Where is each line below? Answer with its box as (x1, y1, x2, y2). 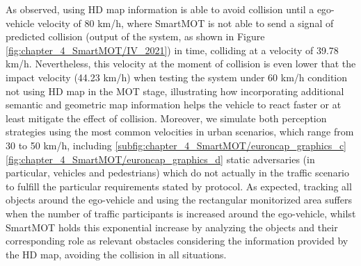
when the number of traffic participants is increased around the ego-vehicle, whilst (6, 206, 356, 220)
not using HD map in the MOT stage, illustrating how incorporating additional (6, 83, 344, 98)
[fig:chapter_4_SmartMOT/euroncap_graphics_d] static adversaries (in (6, 151, 315, 166)
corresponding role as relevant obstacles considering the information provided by (6, 233, 348, 248)
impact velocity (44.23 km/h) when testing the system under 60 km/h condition (6, 69, 348, 84)
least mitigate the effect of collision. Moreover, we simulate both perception (6, 110, 327, 125)
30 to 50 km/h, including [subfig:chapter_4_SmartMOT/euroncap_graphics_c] (6, 138, 346, 152)
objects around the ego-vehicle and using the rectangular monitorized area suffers (6, 192, 352, 207)
